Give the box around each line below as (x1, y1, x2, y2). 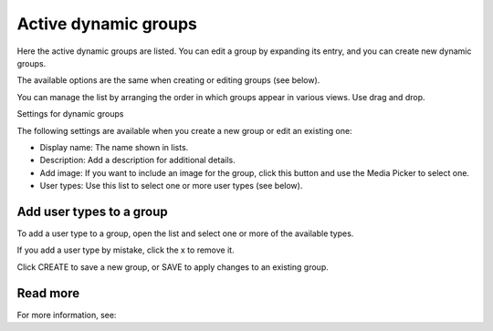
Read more (16, 285, 80, 301)
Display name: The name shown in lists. (39, 141, 189, 152)
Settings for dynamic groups (16, 109, 124, 119)
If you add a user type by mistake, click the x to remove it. (16, 244, 235, 255)
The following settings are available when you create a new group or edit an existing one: (16, 125, 352, 136)
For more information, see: (16, 309, 117, 320)
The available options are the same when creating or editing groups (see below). (16, 75, 320, 86)
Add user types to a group (16, 203, 168, 219)
